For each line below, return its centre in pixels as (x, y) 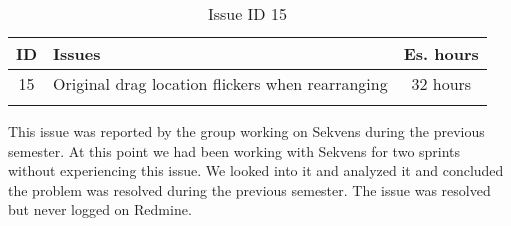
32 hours (441, 83)
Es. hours (441, 53)
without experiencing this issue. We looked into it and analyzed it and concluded (256, 170)
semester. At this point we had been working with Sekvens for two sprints (234, 150)
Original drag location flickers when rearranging (220, 83)
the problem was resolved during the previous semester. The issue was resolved (249, 189)
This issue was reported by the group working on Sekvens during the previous (246, 131)
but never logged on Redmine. (100, 209)
